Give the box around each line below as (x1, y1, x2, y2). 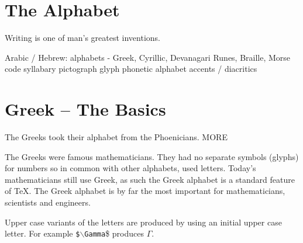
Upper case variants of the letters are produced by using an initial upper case (5, 216, 282, 228)
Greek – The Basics (5, 97, 166, 121)
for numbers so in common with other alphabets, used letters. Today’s (5, 162, 256, 174)
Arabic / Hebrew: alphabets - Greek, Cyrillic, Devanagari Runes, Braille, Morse (5, 51, 291, 63)
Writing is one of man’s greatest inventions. (5, 32, 160, 44)
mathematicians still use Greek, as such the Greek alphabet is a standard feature (5, 173, 295, 185)
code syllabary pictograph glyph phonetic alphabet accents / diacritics (5, 63, 257, 75)
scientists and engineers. (5, 196, 91, 208)
